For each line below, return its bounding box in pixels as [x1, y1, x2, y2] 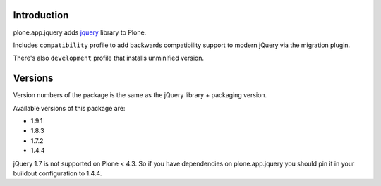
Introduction [13, 9, 69, 21]
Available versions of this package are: [13, 104, 126, 112]
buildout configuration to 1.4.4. [13, 169, 102, 178]
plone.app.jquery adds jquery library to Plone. [13, 28, 147, 37]
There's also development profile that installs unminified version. [13, 54, 205, 63]
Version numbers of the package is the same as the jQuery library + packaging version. [13, 91, 267, 99]
